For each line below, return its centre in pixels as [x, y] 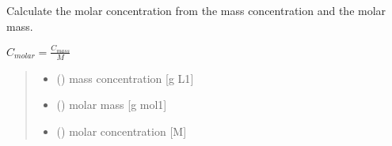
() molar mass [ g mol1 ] [112, 105]
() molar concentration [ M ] [122, 131]
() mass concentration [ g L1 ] [125, 78]
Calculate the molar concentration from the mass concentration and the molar [196, 10]
